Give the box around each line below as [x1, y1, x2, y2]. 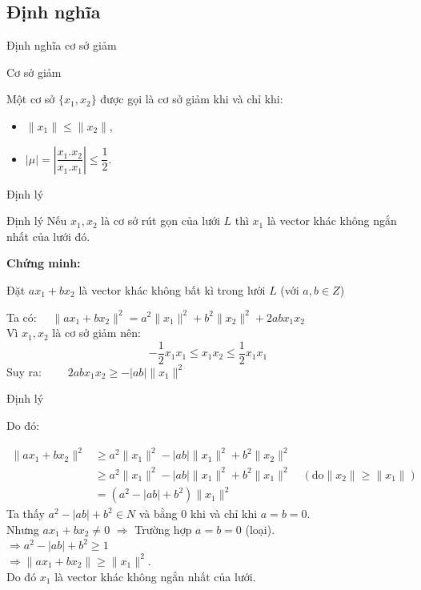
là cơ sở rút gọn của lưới [101, 212, 220, 229]
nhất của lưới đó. [6, 227, 90, 244]
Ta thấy [6, 505, 45, 522]
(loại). [245, 520, 275, 537]
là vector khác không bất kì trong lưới [78, 281, 266, 298]
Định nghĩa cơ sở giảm [6, 37, 117, 54]
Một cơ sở [6, 90, 55, 107]
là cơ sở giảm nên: [52, 324, 141, 341]
